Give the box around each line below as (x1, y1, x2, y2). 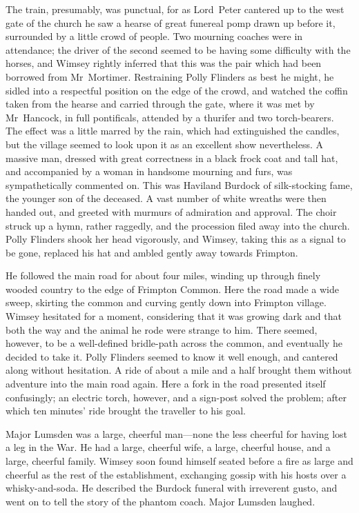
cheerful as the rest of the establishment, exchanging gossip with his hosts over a (6, 467, 347, 481)
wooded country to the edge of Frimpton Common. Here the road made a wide (6, 281, 339, 296)
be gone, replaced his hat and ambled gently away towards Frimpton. (6, 245, 298, 259)
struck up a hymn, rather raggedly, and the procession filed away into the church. (6, 218, 350, 232)
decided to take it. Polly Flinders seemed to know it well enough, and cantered (6, 349, 338, 363)
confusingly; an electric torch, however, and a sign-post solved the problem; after (6, 390, 347, 404)
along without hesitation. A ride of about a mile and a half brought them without (6, 363, 352, 377)
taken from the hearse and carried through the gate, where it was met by (6, 97, 315, 111)
